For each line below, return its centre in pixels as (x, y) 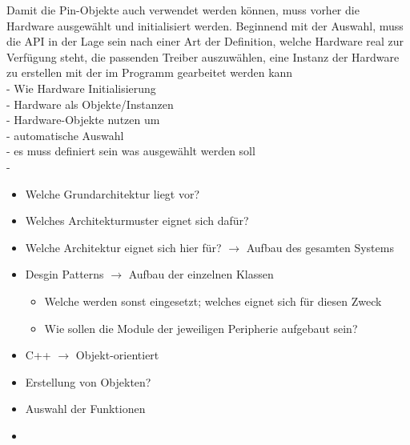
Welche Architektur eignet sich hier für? (123, 247)
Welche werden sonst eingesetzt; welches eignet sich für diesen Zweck (213, 301)
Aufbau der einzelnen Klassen (201, 274)
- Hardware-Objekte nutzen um (83, 120)
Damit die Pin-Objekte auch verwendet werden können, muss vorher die (183, 10)
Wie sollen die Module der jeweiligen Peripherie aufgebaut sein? (201, 328)
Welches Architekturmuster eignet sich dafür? (137, 220)
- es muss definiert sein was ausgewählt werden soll (131, 151)
